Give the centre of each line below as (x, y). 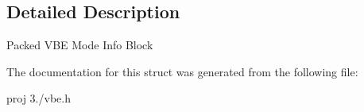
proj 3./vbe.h (39, 98)
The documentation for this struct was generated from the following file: (182, 71)
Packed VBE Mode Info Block (80, 45)
